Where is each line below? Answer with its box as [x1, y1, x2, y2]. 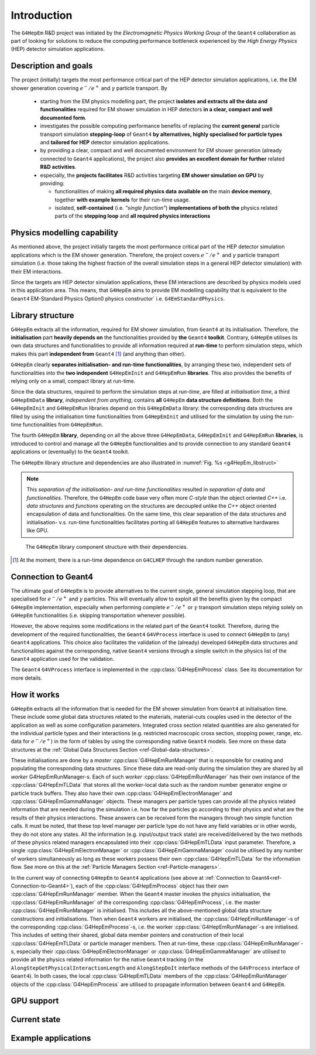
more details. [11, 674, 43, 681]
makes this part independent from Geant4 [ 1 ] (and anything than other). [11, 350, 186, 357]
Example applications [11, 1033, 91, 1043]
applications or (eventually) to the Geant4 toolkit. [11, 448, 130, 455]
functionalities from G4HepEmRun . [22, 421, 104, 428]
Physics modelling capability [11, 228, 119, 238]
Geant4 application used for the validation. [11, 655, 115, 663]
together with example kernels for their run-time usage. [54, 196, 190, 203]
